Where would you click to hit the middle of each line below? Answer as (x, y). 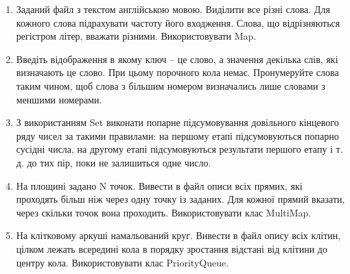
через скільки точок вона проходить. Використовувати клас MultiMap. (164, 212)
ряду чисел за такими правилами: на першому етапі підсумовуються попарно (177, 135)
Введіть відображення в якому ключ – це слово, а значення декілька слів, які (177, 59)
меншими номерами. (59, 99)
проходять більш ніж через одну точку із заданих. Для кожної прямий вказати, (180, 199)
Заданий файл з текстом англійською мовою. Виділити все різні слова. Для (173, 9)
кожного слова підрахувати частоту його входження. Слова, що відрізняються (178, 22)
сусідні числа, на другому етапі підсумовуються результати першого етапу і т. (179, 149)
